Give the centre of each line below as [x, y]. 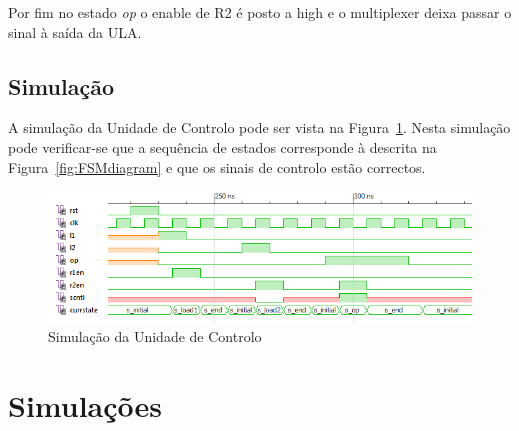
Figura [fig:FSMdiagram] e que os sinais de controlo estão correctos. [217, 166]
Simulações [85, 405]
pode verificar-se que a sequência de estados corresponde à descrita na [222, 146]
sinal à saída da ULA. [75, 31]
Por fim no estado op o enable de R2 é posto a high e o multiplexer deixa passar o [260, 12]
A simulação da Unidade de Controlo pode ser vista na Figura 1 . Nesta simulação [259, 127]
